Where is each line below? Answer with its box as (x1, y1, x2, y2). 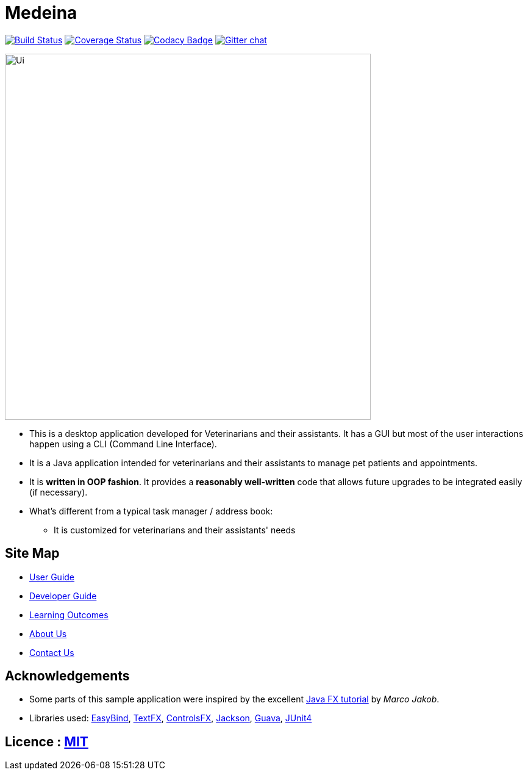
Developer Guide (29, 590, 97, 601)
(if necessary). (29, 486, 88, 497)
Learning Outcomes (29, 609, 109, 620)
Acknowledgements (5, 668, 130, 684)
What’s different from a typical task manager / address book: (29, 505, 273, 516)
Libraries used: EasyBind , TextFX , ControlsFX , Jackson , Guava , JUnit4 (29, 713, 312, 724)
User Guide (29, 571, 75, 582)
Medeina (5, 2, 77, 23)
